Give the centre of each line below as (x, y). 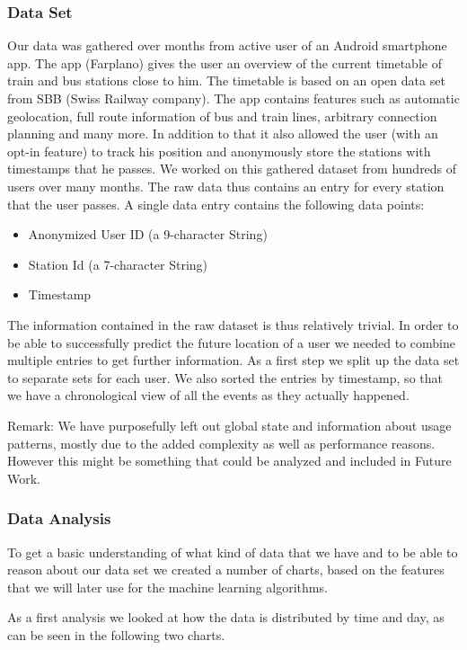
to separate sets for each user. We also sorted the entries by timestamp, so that (225, 377)
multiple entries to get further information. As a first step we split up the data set (233, 360)
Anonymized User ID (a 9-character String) (148, 234)
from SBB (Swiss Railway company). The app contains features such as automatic (233, 98)
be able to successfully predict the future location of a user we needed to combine (231, 342)
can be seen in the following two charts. (116, 634)
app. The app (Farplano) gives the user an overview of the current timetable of (225, 62)
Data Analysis (59, 518)
